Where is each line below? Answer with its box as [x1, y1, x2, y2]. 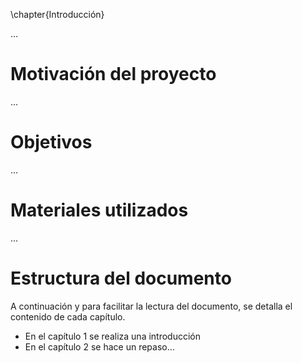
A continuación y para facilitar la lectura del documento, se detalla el [10, 300, 293, 312]
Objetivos [10, 131, 93, 154]
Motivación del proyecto [10, 63, 217, 86]
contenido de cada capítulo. [10, 310, 126, 323]
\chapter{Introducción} [10, 9, 105, 20]
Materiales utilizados [10, 199, 189, 222]
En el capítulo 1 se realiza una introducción [24, 330, 202, 342]
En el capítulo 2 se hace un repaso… [24, 340, 175, 353]
